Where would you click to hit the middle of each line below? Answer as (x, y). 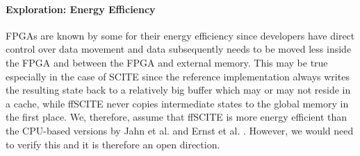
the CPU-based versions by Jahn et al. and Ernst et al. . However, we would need (180, 130)
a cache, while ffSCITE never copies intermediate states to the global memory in (177, 103)
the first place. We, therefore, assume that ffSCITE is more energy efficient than (177, 117)
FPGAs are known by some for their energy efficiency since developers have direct (180, 35)
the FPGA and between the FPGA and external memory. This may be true (167, 62)
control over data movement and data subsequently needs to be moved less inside (179, 49)
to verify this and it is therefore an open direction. (113, 144)
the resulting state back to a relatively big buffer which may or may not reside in (178, 90)
